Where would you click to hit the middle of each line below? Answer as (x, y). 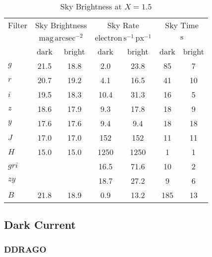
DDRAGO (25, 249)
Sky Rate (123, 25)
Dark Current (40, 225)
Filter (18, 25)
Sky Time (182, 25)
